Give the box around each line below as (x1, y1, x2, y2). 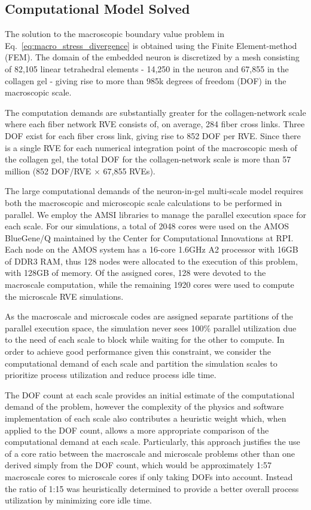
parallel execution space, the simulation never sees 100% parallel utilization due (5, 321, 297, 334)
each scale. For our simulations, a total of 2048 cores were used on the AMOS (5, 220, 289, 232)
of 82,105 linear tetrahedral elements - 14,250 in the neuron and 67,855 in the (5, 62, 289, 75)
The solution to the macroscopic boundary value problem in (5, 27, 225, 40)
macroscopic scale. (5, 86, 72, 99)
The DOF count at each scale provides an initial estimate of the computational (5, 388, 295, 401)
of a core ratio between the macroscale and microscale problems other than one (5, 447, 295, 459)
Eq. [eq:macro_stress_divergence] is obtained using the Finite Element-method (5, 39, 297, 51)
